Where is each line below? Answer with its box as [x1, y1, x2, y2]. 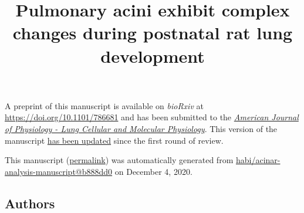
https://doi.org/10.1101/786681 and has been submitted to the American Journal [5, 111, 299, 123]
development [100, 43, 205, 67]
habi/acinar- [235, 154, 281, 166]
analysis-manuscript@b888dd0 [5, 165, 113, 177]
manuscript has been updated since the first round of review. [5, 134, 224, 146]
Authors [5, 194, 55, 212]
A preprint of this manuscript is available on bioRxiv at [5, 99, 204, 111]
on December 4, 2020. [114, 165, 192, 177]
